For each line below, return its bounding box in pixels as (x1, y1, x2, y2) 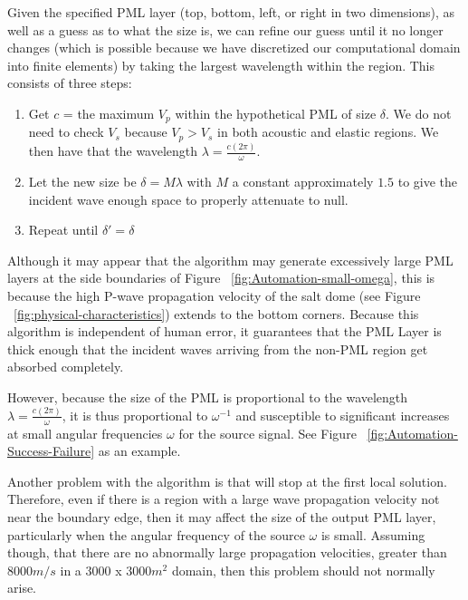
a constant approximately (232, 172, 374, 191)
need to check (28, 122, 104, 141)
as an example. (98, 441, 181, 460)
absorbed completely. (7, 357, 124, 376)
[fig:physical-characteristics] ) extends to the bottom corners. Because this (14, 304, 419, 323)
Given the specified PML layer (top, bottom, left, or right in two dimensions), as (7, 3, 455, 21)
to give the (397, 172, 458, 191)
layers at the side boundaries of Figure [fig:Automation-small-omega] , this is (7, 268, 435, 287)
